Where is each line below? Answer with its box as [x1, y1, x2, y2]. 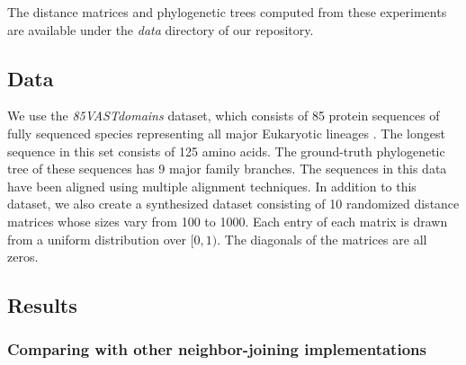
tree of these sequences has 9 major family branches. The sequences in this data [7, 159, 447, 178]
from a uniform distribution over [7, 229, 186, 248]
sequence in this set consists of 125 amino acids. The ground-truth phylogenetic [7, 141, 445, 160]
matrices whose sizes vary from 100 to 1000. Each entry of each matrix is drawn [7, 211, 448, 230]
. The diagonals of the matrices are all [217, 229, 427, 248]
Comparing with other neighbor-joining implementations [7, 338, 426, 361]
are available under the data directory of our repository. [7, 20, 314, 39]
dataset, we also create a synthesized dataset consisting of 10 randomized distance [7, 194, 460, 213]
